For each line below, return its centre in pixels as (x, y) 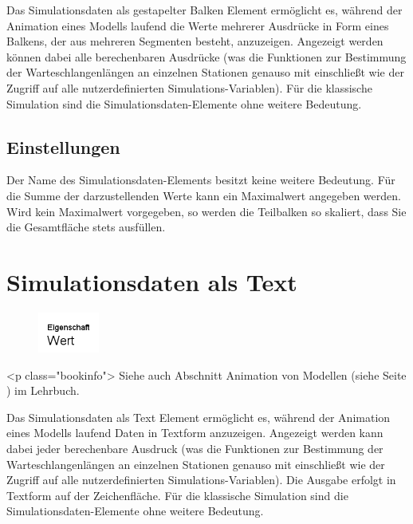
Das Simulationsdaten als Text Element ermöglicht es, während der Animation (199, 417)
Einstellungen (63, 146)
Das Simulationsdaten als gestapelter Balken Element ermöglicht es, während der (205, 10)
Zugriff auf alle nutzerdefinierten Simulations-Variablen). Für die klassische (189, 87)
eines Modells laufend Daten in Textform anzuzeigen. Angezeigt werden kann (195, 433)
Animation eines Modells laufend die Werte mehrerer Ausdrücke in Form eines (198, 25)
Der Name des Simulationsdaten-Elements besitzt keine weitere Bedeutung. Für (201, 180)
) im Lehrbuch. (43, 390)
